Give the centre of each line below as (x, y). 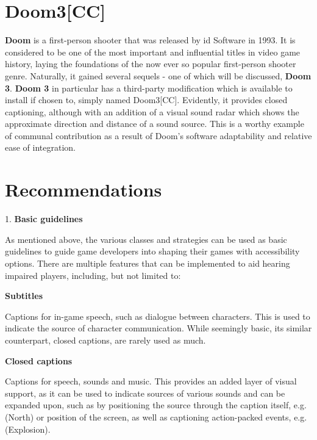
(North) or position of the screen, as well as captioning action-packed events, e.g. (156, 417)
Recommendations (84, 189)
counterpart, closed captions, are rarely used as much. (105, 340)
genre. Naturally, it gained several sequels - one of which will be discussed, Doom (158, 75)
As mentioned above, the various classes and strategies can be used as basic (146, 239)
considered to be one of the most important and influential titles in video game (153, 52)
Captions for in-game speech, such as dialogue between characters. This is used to (158, 316)
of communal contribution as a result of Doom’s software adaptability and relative (158, 135)
